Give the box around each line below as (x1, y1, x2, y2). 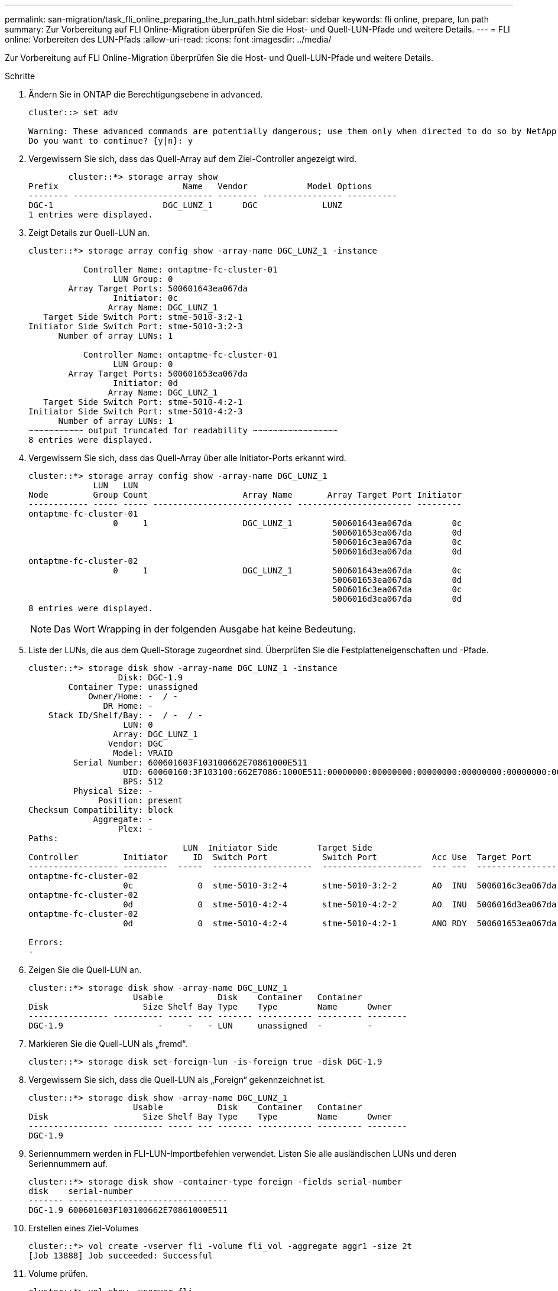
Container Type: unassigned (68, 682, 198, 692)
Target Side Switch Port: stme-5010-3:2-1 (43, 312, 243, 322)
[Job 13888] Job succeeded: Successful (28, 1251, 213, 1260)
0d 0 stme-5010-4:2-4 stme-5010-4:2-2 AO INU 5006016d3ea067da (123, 900, 557, 909)
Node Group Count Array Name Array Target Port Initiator (28, 490, 462, 499)
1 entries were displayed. (28, 210, 153, 219)
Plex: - (118, 824, 153, 833)
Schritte (5, 71, 35, 81)
